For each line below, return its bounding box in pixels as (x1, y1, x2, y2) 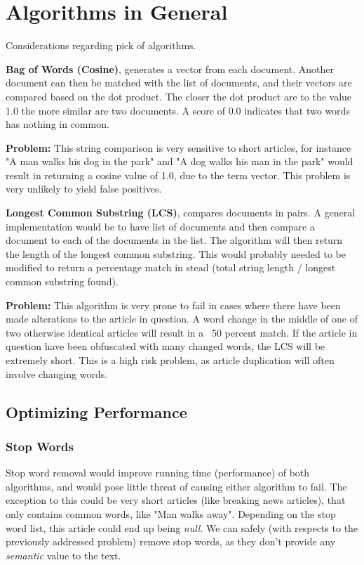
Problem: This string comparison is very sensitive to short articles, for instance (6, 140, 351, 155)
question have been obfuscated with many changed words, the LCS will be (6, 339, 325, 353)
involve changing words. (6, 366, 108, 381)
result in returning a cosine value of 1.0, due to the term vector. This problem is (6, 167, 351, 182)
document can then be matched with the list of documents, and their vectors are (6, 75, 352, 90)
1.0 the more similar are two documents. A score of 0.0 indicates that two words (6, 103, 350, 117)
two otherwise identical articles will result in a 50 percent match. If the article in (6, 325, 358, 339)
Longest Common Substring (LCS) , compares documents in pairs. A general (6, 205, 356, 220)
